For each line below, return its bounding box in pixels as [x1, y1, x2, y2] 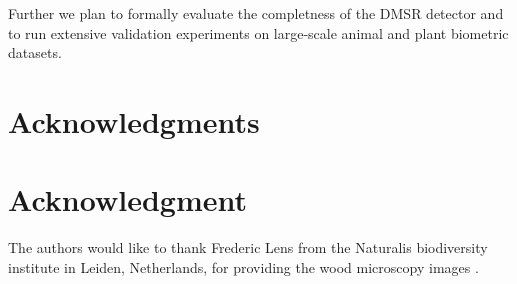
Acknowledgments [8, 100, 260, 141]
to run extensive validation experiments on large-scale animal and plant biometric [8, 22, 509, 43]
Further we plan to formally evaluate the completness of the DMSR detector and [8, 3, 504, 23]
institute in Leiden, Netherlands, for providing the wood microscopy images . [8, 256, 479, 277]
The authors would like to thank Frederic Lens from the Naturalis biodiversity [8, 237, 488, 258]
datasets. [8, 42, 62, 63]
